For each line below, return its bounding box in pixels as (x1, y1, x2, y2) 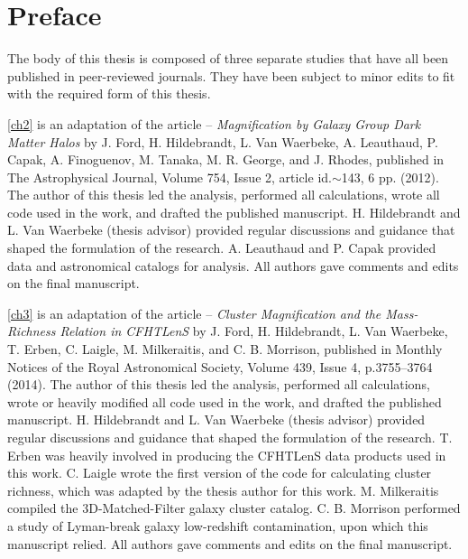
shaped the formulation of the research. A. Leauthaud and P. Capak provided (7, 238, 436, 257)
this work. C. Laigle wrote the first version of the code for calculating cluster (7, 463, 432, 482)
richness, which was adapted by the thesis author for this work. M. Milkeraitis (7, 480, 439, 499)
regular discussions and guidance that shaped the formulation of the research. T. (7, 428, 453, 446)
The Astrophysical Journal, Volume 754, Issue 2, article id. (7, 167, 332, 186)
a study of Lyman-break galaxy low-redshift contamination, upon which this (7, 516, 428, 535)
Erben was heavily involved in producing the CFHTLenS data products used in (7, 445, 446, 464)
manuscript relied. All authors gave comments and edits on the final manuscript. (7, 534, 453, 553)
